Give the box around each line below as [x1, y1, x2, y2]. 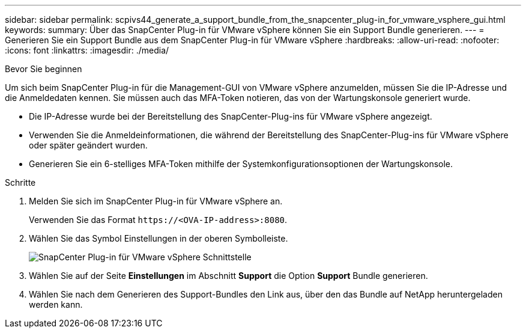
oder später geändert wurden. [29, 140, 148, 150]
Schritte [5, 177, 36, 188]
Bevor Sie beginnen [5, 64, 82, 74]
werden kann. [29, 299, 83, 310]
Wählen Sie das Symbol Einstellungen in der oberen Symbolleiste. [29, 233, 288, 243]
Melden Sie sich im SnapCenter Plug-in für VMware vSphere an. [29, 196, 283, 206]
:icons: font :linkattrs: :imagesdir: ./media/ [5, 45, 169, 55]
